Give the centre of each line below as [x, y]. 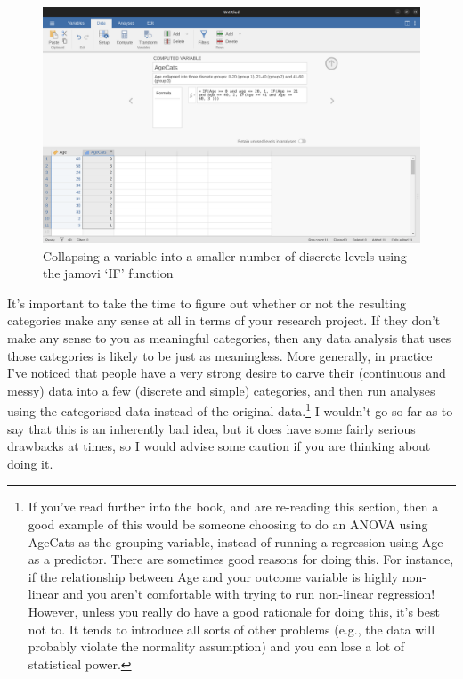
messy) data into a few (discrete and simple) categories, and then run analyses [221, 390]
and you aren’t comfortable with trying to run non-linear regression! [249, 594]
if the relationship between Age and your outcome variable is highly [213, 576]
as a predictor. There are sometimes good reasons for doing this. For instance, [241, 559]
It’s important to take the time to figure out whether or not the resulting [207, 303]
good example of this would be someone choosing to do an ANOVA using [228, 524]
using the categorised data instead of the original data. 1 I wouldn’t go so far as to [230, 409]
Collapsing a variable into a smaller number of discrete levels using [225, 255]
